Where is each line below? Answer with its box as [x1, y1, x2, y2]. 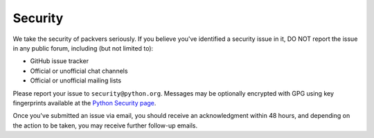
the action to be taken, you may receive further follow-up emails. [12, 121, 197, 130]
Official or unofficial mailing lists [30, 76, 121, 85]
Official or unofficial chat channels [30, 67, 128, 75]
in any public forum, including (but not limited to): [12, 44, 154, 52]
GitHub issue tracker [30, 57, 89, 65]
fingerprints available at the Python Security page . [12, 98, 157, 107]
